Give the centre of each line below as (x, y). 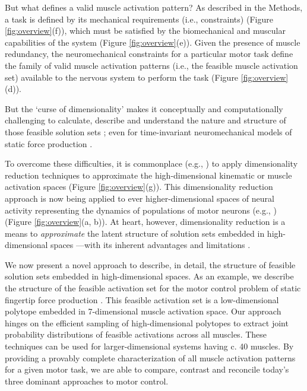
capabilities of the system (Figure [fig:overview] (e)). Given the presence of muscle (153, 42)
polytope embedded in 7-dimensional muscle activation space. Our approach (143, 311)
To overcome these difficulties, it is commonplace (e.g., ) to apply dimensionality (151, 163)
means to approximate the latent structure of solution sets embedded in (135, 233)
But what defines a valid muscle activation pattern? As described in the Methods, (154, 7)
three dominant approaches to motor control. (87, 381)
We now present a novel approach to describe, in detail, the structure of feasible (150, 264)
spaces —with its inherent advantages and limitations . (151, 245)
